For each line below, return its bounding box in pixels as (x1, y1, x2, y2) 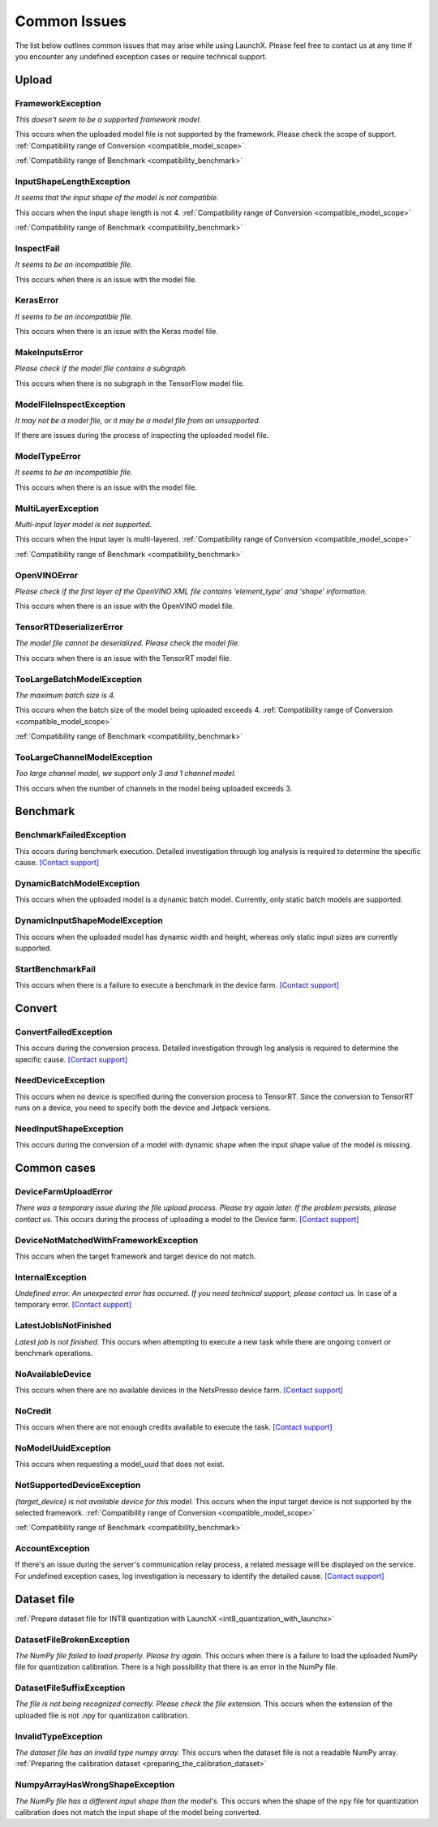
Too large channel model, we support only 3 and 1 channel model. (15, 769, 237, 778)
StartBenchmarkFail (15, 963, 97, 975)
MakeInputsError (15, 347, 84, 358)
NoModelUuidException (15, 1443, 111, 1454)
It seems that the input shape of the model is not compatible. (15, 193, 219, 203)
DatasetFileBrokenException (15, 1634, 130, 1645)
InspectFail (15, 242, 60, 254)
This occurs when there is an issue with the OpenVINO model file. (15, 601, 234, 611)
